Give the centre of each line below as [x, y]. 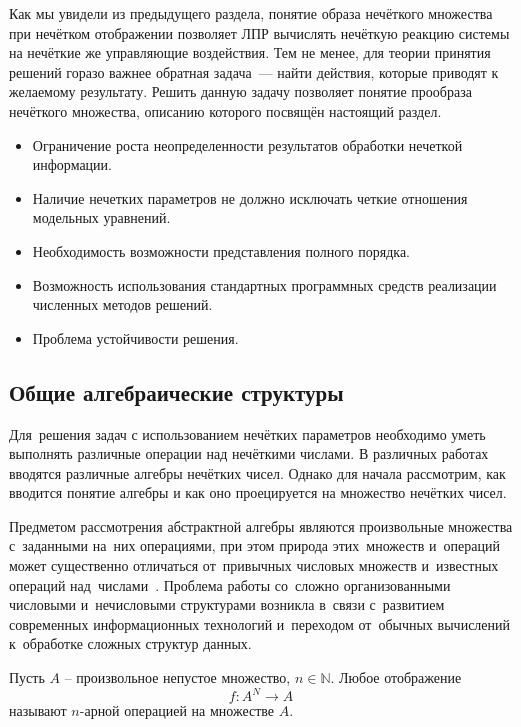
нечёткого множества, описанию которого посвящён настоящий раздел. [225, 110]
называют [38, 710]
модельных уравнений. [101, 217]
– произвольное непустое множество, [177, 677]
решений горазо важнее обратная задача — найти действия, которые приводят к [254, 71]
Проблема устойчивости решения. [135, 337]
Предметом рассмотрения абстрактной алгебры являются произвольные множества [261, 525]
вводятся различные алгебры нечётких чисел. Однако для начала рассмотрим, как [257, 472]
